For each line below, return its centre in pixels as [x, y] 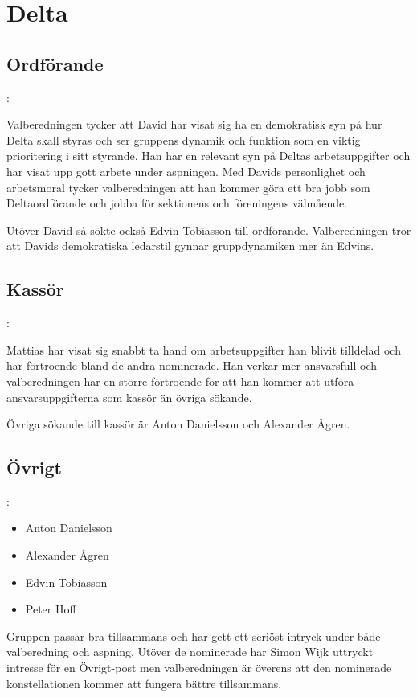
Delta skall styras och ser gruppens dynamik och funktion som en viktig [184, 139]
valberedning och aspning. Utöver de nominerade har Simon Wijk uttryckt [190, 652]
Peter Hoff [51, 609]
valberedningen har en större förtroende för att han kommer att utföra [180, 381]
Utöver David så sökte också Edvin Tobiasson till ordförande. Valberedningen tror [209, 230]
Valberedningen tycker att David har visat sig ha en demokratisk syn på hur [194, 124]
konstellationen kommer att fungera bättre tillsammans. [144, 683]
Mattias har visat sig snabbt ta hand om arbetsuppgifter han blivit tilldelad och [204, 349]
